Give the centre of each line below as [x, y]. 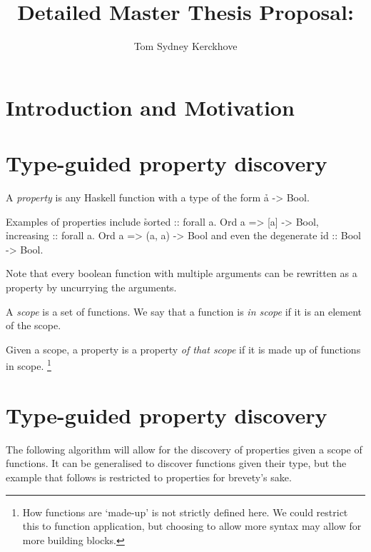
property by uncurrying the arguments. [91, 287]
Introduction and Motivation [150, 107]
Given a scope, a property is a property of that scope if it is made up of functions [183, 349]
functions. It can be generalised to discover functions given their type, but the [176, 463]
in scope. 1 [29, 365]
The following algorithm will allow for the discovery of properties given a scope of [184, 449]
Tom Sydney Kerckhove [185, 46]
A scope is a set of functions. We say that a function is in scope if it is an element [184, 311]
